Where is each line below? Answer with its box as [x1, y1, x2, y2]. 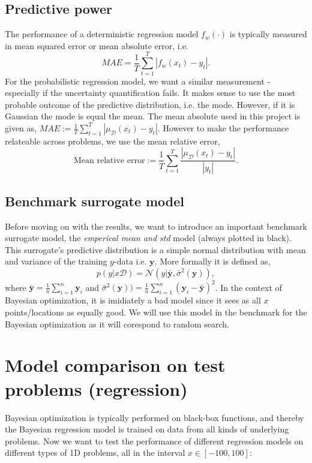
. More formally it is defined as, [154, 255, 271, 267]
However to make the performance [163, 121, 289, 134]
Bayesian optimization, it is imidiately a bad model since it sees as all [5, 294, 261, 306]
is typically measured [229, 28, 307, 40]
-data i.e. [113, 255, 147, 267]
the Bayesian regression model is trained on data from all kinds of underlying [5, 423, 289, 435]
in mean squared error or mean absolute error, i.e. [5, 39, 188, 52]
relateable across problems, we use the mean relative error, [5, 134, 220, 147]
